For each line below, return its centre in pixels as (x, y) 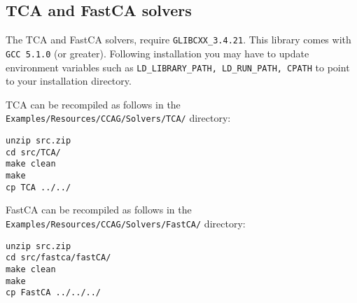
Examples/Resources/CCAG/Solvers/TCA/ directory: (118, 118)
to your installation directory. (69, 81)
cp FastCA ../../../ (54, 293)
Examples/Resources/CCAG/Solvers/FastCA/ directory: (126, 223)
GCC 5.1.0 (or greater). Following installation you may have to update (157, 53)
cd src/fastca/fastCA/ (58, 258)
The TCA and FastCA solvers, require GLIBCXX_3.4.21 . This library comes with (178, 40)
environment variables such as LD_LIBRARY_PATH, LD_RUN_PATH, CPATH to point (178, 67)
